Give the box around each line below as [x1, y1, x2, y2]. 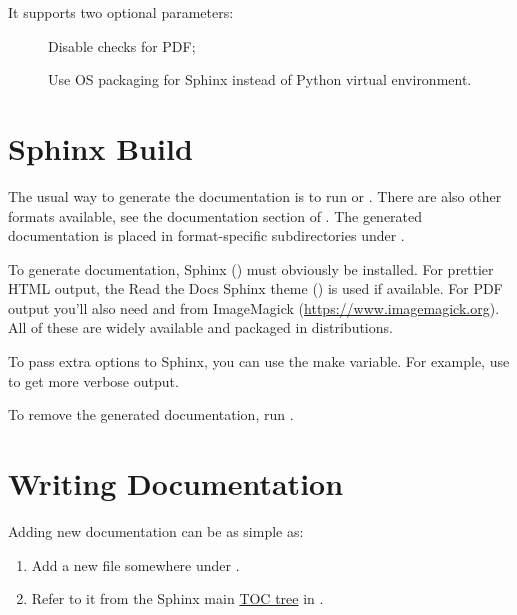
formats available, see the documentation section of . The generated [8, 205, 423, 226]
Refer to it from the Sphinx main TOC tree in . [31, 588, 324, 609]
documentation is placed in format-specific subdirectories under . [8, 225, 405, 246]
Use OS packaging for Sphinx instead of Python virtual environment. [48, 69, 472, 90]
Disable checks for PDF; [48, 35, 196, 56]
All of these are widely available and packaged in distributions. [8, 317, 393, 338]
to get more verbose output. [8, 370, 179, 391]
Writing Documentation [8, 463, 344, 504]
